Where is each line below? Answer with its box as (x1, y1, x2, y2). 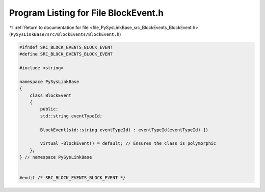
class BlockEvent (29, 92, 72, 98)
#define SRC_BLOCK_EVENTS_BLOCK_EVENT (19, 52, 113, 57)
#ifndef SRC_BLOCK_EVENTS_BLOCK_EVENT (19, 44, 113, 50)
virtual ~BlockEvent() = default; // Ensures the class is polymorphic (40, 140, 216, 146)
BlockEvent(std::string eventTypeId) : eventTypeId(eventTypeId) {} (40, 127, 209, 133)
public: (40, 106, 59, 112)
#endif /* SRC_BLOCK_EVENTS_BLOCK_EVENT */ (19, 175, 126, 181)
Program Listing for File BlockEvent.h (9, 7, 164, 18)
